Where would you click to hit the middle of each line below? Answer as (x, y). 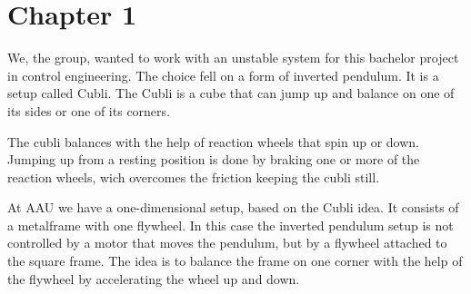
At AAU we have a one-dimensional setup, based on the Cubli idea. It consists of (233, 207)
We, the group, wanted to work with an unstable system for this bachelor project (233, 58)
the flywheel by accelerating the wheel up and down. (154, 278)
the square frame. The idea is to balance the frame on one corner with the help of (235, 261)
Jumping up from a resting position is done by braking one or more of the (214, 159)
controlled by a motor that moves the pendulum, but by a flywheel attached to (227, 243)
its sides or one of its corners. (89, 110)
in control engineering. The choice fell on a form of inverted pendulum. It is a (223, 75)
